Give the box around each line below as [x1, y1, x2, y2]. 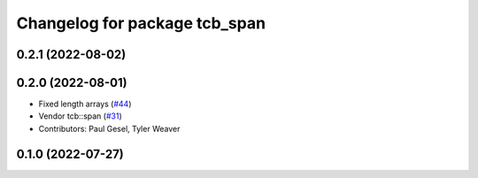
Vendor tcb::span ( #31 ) [38, 111, 123, 121]
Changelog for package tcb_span [16, 13, 266, 33]
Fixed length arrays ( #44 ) [38, 98, 132, 110]
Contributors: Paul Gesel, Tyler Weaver [38, 123, 181, 134]
